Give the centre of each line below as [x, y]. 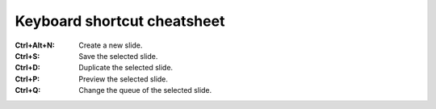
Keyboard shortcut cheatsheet [120, 21]
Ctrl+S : [27, 56]
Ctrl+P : [27, 79]
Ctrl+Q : [28, 90]
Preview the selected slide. [124, 79]
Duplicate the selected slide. [126, 68]
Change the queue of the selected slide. [145, 90]
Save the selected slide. [118, 56]
